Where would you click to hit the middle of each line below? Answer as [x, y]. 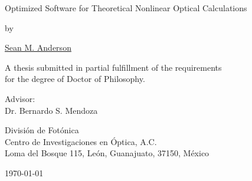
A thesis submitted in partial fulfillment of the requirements [113, 67]
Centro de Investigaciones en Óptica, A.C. [81, 141]
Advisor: [20, 98]
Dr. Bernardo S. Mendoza [51, 110]
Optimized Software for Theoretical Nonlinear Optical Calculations [126, 8]
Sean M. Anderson [38, 47]
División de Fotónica [42, 130]
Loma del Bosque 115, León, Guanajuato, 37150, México [107, 153]
